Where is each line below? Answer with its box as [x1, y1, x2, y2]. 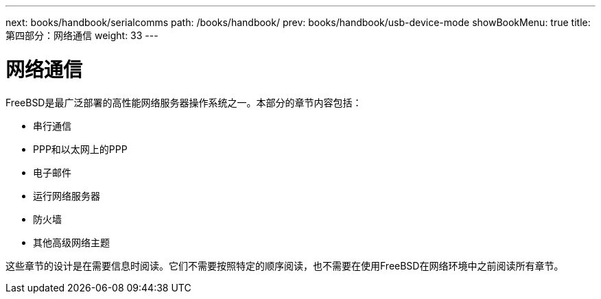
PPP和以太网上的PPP [33, 143, 128, 155]
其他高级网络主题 [33, 236, 110, 248]
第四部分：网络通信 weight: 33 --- [5, 29, 158, 41]
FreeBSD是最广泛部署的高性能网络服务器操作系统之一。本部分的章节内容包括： [5, 96, 362, 108]
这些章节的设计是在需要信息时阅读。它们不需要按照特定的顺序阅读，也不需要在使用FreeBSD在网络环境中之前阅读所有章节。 [5, 259, 564, 272]
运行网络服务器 [33, 189, 100, 202]
